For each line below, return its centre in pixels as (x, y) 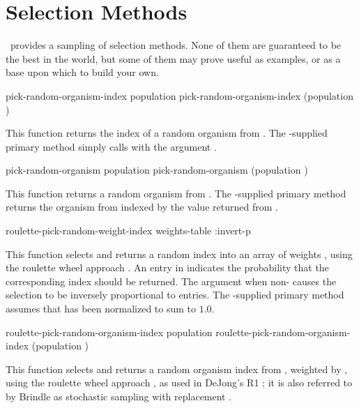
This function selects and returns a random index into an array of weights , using (179, 254)
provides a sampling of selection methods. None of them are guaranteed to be (176, 45)
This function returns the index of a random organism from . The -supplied (167, 133)
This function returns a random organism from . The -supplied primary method (176, 193)
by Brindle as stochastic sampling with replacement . (119, 396)
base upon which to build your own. (82, 72)
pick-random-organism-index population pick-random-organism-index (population (179, 95)
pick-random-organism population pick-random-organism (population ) (157, 170)
